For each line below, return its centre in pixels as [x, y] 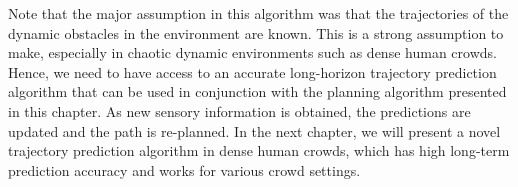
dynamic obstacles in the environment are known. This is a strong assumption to [256, 32]
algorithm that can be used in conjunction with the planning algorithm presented [257, 91]
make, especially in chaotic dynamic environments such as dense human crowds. [252, 52]
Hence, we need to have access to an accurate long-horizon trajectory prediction [252, 71]
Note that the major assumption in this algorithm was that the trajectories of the [258, 13]
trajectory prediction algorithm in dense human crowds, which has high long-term [259, 150]
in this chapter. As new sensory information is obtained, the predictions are [239, 110]
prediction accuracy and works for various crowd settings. [184, 169]
